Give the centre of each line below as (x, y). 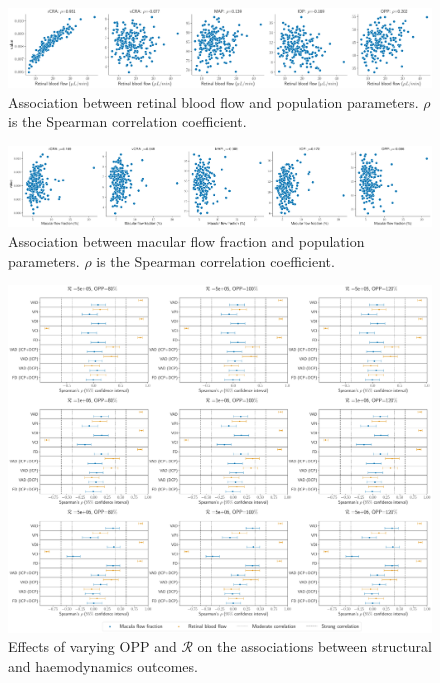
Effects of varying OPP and (92, 646)
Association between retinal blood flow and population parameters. (213, 101)
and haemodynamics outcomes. (103, 665)
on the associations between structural (314, 646)
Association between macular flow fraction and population (186, 240)
